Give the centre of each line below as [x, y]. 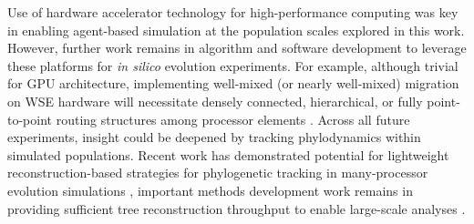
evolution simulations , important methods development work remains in [210, 190]
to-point [30, 119]
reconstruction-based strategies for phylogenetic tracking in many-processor [218, 173]
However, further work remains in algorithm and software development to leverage [237, 48]
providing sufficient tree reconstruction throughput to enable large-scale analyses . [237, 208]
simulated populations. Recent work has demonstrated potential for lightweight [228, 154]
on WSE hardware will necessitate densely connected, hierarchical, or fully [215, 101]
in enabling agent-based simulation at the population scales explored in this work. [236, 30]
